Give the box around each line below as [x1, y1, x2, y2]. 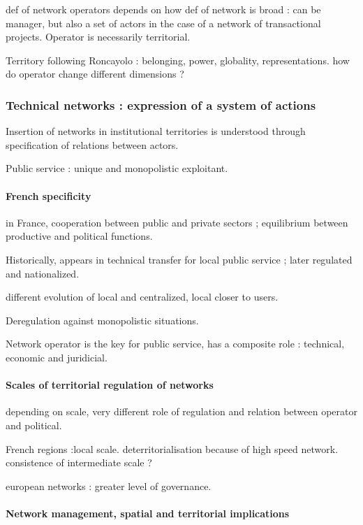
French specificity [6, 188, 91, 203]
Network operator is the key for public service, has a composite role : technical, [6, 336, 345, 351]
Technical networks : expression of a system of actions [6, 96, 316, 113]
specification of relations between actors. [6, 137, 179, 152]
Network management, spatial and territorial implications [6, 505, 290, 520]
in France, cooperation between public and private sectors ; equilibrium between [6, 215, 348, 229]
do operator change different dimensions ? [6, 66, 184, 81]
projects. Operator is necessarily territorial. [6, 29, 191, 44]
